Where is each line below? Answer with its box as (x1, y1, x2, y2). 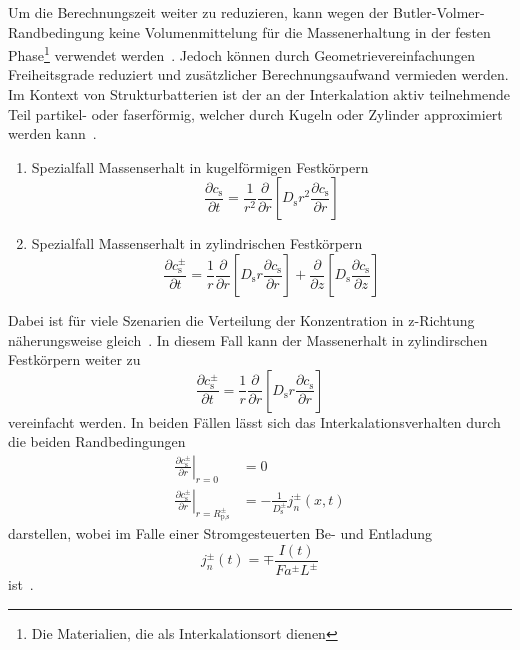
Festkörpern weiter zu (8, 349, 141, 370)
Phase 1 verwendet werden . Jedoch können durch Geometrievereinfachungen (8, 42, 476, 65)
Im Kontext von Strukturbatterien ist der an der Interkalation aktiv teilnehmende (8, 84, 511, 105)
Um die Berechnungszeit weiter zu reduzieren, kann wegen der (8, 2, 389, 22)
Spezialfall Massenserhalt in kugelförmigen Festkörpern (31, 156, 369, 177)
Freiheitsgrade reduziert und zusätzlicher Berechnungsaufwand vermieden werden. (8, 64, 509, 85)
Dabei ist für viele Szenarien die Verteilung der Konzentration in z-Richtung (8, 310, 475, 330)
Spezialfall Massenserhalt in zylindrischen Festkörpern (31, 233, 363, 254)
